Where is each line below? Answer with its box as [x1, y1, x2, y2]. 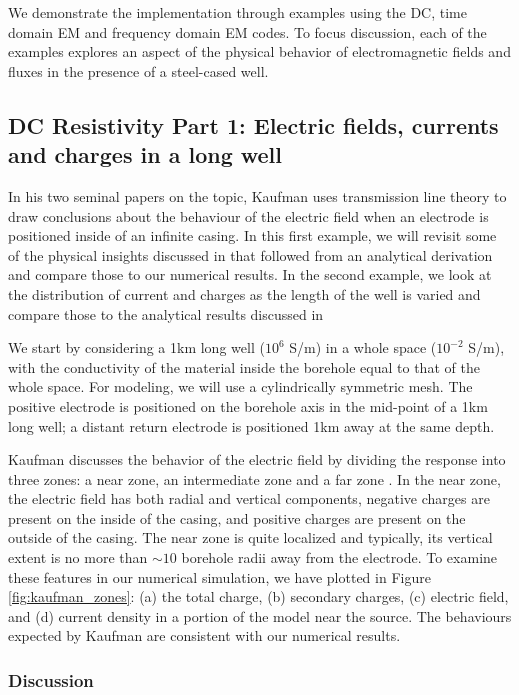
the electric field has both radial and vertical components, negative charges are [8, 488, 490, 509]
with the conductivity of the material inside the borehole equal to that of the [8, 356, 480, 377]
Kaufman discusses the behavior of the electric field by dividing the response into [8, 449, 506, 470]
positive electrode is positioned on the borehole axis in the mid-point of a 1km [8, 395, 488, 416]
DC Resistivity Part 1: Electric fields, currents [8, 109, 499, 140]
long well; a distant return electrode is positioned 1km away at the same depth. [8, 415, 495, 436]
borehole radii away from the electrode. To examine [181, 547, 498, 568]
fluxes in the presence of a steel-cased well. [8, 60, 269, 81]
